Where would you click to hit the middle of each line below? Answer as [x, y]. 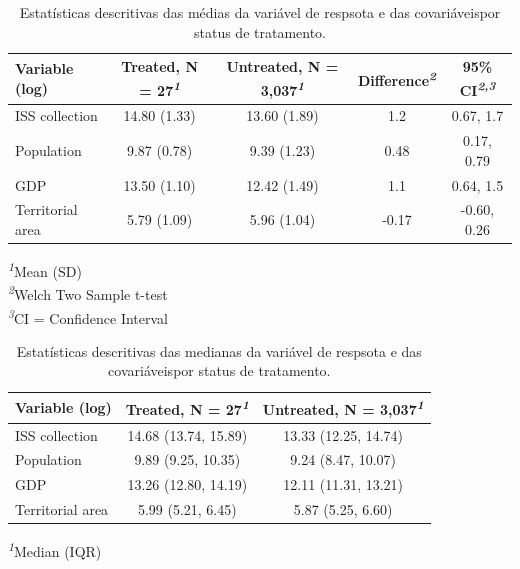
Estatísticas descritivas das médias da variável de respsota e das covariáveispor [260, 12]
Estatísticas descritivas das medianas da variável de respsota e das [219, 350]
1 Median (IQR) [55, 549]
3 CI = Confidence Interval [88, 316]
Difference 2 [396, 78]
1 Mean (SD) [45, 269]
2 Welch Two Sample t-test [88, 292]
